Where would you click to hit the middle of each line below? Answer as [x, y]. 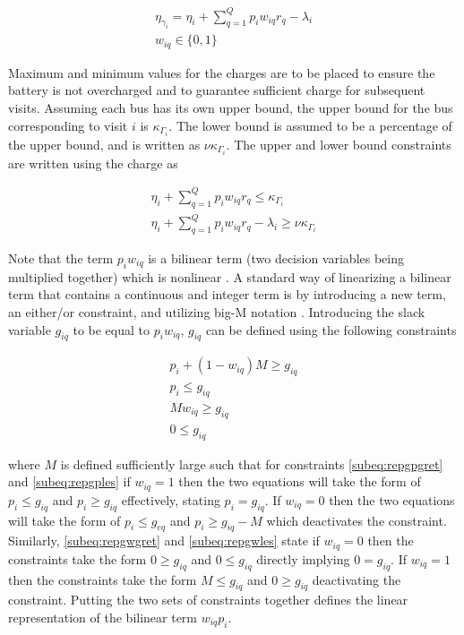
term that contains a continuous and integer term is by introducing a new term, [227, 294]
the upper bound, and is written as [104, 144]
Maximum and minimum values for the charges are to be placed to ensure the [222, 72]
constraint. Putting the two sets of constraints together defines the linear [208, 600]
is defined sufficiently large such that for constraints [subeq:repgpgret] [252, 463]
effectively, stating [171, 499]
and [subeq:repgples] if [69, 481]
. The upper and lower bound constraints [339, 144]
